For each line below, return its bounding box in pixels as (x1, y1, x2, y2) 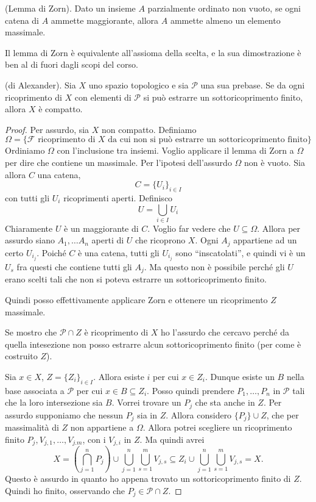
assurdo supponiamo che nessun (5, 408, 124, 421)
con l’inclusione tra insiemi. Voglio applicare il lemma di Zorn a (57, 144, 294, 157)
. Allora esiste (93, 370, 144, 382)
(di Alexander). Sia (5, 78, 76, 91)
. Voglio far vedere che (147, 221, 231, 234)
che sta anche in (195, 396, 255, 409)
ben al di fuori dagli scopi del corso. (5, 58, 138, 71)
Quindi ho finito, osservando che (5, 484, 125, 497)
